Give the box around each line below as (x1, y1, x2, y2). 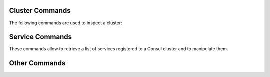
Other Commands (9, 59, 66, 67)
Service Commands (9, 33, 72, 41)
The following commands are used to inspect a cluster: (9, 20, 122, 26)
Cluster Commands (9, 6, 71, 15)
